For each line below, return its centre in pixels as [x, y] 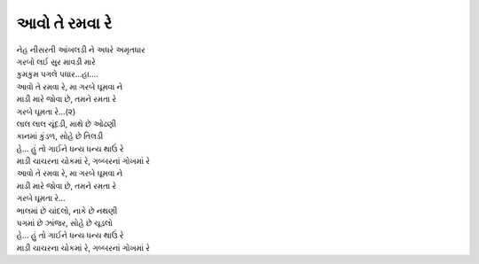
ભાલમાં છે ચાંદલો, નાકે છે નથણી [67, 210]
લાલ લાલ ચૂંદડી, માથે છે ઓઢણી [67, 123]
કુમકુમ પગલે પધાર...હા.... [58, 74]
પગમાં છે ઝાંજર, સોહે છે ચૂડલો [65, 223]
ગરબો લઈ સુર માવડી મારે [56, 61]
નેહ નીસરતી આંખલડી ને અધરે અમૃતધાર [81, 50]
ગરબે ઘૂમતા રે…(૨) [46, 112]
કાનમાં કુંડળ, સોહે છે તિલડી [60, 136]
